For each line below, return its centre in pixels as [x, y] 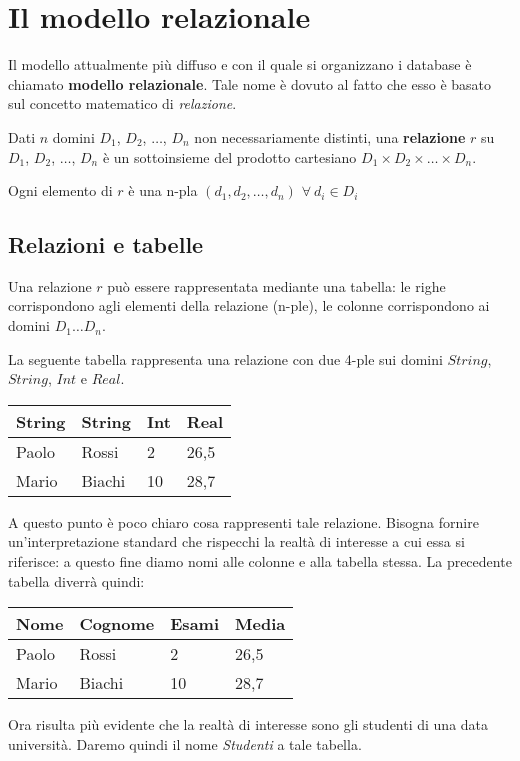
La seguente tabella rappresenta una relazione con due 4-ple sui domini [225, 358]
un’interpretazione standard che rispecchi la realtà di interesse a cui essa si [236, 541]
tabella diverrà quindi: [76, 580]
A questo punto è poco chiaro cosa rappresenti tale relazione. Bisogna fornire [243, 521]
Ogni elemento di [60, 190]
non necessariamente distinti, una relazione [330, 136]
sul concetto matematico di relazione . [122, 103]
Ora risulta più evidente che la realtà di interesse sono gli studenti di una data [248, 724]
